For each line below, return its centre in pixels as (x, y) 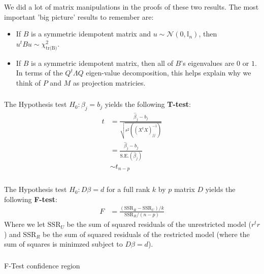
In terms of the (39, 73)
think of (28, 82)
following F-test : (31, 199)
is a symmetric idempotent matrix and (91, 34)
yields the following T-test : (148, 104)
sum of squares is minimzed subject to (63, 244)
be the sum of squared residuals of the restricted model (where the (146, 234)
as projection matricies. (109, 82)
